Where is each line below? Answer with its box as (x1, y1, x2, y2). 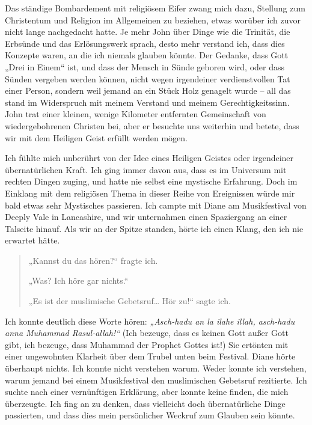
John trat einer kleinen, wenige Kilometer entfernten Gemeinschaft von (5, 108, 266, 120)
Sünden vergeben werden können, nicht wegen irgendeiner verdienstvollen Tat (5, 72, 290, 85)
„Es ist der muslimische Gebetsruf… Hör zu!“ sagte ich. (28, 295, 231, 307)
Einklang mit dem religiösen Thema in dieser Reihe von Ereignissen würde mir (5, 186, 295, 199)
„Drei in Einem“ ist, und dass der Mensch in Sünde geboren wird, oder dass (5, 60, 285, 73)
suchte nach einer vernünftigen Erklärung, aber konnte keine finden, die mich (5, 385, 289, 398)
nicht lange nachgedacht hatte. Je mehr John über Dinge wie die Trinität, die (5, 25, 290, 38)
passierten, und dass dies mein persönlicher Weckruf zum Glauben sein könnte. (5, 409, 295, 421)
